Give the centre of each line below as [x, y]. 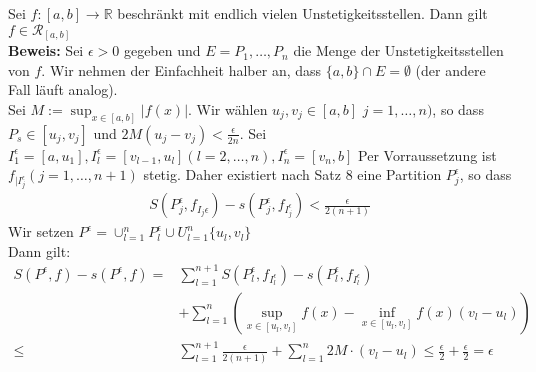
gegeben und [162, 50]
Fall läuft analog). [63, 89]
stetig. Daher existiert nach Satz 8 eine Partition [292, 174]
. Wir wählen [228, 108]
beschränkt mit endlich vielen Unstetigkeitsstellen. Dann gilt [302, 13]
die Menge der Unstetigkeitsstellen [398, 50]
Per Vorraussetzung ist [427, 154]
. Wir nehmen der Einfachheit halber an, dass [181, 69]
